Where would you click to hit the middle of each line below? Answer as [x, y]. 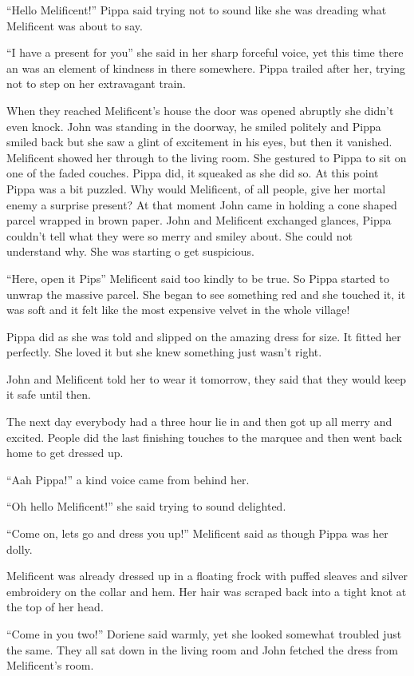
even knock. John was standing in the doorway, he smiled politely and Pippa [194, 126]
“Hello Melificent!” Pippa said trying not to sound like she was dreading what [197, 10]
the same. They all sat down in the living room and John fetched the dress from [202, 649]
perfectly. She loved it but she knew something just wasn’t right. [164, 352]
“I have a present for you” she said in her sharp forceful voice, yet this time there [205, 52]
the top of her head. [55, 607]
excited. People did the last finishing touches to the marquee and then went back [204, 437]
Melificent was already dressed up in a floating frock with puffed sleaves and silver [207, 576]
